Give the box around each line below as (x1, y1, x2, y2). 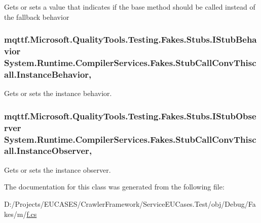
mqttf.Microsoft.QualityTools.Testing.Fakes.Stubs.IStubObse (4, 109, 256, 122)
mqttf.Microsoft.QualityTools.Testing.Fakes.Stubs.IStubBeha (4, 33, 257, 46)
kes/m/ (4, 208, 27, 219)
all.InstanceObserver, (4, 144, 92, 157)
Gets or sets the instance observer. (4, 164, 111, 175)
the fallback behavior (4, 11, 69, 22)
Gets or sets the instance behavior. (4, 88, 112, 99)
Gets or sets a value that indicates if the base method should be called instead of (4, 2, 255, 12)
